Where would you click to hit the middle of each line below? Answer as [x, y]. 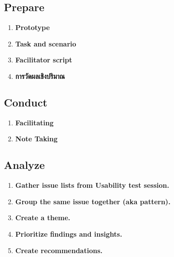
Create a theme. [43, 218]
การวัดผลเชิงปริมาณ [40, 76]
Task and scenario [46, 43]
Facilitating [34, 122]
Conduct [26, 102]
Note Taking [36, 139]
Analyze [24, 165]
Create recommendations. [59, 250]
